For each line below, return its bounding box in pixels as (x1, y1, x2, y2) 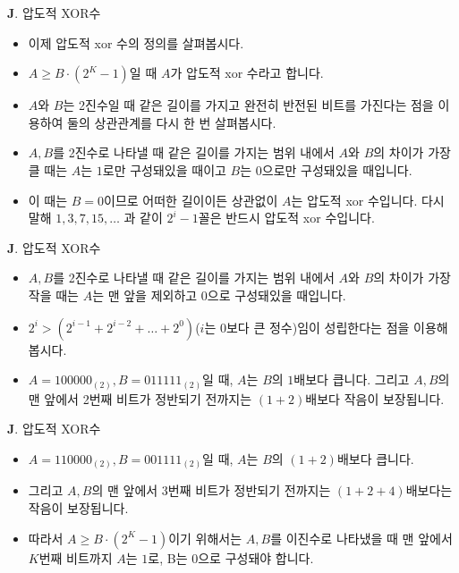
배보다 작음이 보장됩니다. (305, 389, 445, 408)
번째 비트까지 (38, 548, 113, 567)
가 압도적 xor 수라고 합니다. (170, 63, 324, 82)
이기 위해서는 (168, 528, 242, 547)
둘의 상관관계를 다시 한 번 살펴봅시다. (67, 113, 276, 131)
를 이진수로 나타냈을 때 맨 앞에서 (270, 528, 453, 547)
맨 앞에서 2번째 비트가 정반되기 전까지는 (28, 389, 252, 408)
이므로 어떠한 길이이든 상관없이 (104, 190, 278, 209)
